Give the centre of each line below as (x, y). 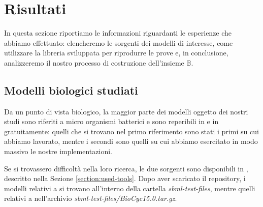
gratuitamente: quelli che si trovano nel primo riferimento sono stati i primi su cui (131, 131)
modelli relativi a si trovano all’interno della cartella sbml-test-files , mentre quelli (130, 188)
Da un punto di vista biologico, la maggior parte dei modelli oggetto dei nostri (126, 111)
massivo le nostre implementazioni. (58, 151)
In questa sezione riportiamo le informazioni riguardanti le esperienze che (118, 33)
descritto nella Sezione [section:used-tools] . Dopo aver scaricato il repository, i (125, 178)
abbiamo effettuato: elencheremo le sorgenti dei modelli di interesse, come (119, 42)
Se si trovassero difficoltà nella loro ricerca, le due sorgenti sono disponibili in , (126, 168)
